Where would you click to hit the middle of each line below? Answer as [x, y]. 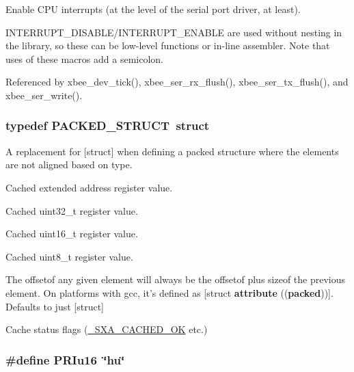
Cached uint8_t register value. [69, 256]
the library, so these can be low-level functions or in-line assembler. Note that [168, 45]
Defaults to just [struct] [55, 306]
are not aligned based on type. [69, 164]
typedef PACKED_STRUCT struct [108, 125]
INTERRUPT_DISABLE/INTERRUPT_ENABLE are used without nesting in [174, 32]
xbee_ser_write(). [44, 95]
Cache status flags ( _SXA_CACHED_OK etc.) [107, 329]
